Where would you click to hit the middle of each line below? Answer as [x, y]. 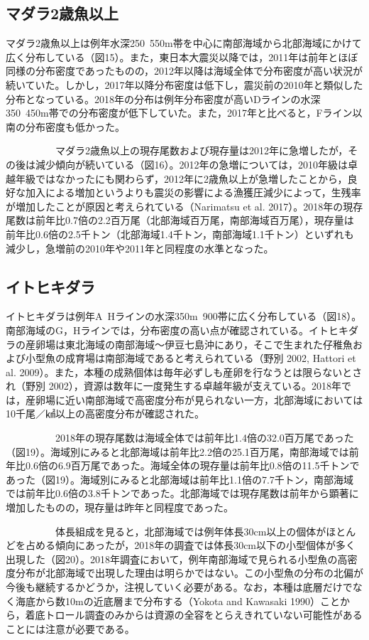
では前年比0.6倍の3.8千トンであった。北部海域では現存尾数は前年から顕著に [182, 493]
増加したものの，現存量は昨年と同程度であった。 [120, 507]
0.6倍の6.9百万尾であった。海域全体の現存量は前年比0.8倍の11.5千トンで [192, 465]
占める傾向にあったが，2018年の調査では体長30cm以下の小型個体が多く [191, 545]
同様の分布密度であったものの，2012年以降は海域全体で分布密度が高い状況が [184, 71]
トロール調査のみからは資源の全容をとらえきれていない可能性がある [204, 615]
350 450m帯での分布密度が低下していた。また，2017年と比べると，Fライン [179, 113]
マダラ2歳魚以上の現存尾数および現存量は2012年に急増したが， [202, 150]
